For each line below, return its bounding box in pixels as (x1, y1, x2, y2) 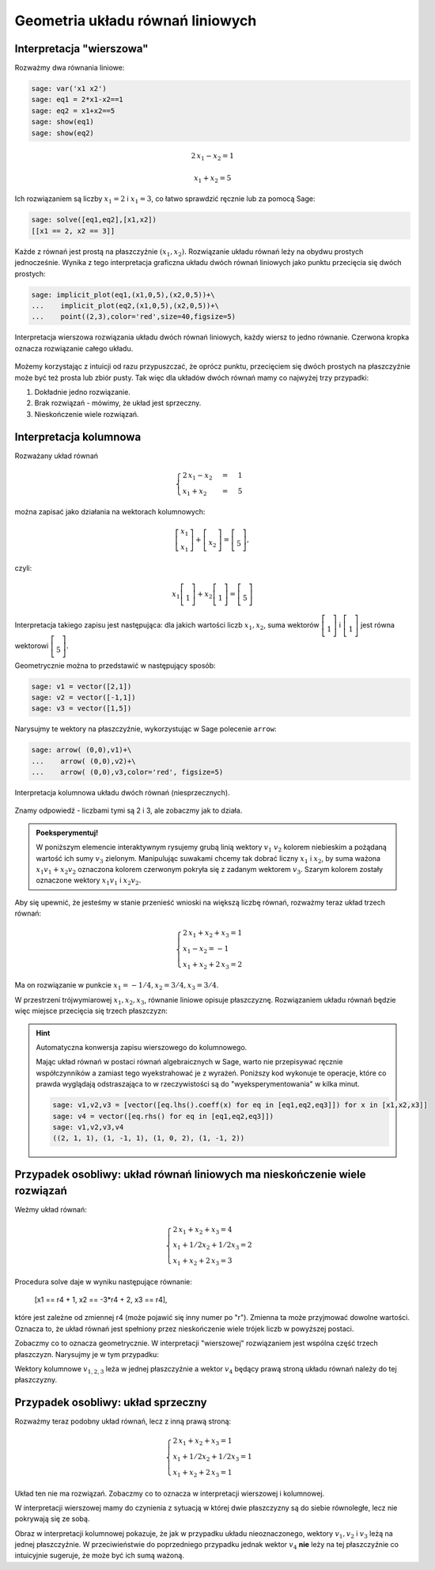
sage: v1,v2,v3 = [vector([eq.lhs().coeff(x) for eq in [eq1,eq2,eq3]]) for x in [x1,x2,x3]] (52, 1101, 429, 1109)
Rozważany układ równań (14, 451, 99, 461)
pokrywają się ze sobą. (14, 1514, 90, 1523)
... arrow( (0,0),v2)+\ (31, 757, 136, 765)
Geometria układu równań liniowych (14, 12, 257, 29)
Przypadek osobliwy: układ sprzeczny (14, 1396, 207, 1409)
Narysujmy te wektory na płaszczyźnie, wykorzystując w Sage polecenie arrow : (14, 724, 277, 734)
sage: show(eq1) (31, 117, 95, 127)
